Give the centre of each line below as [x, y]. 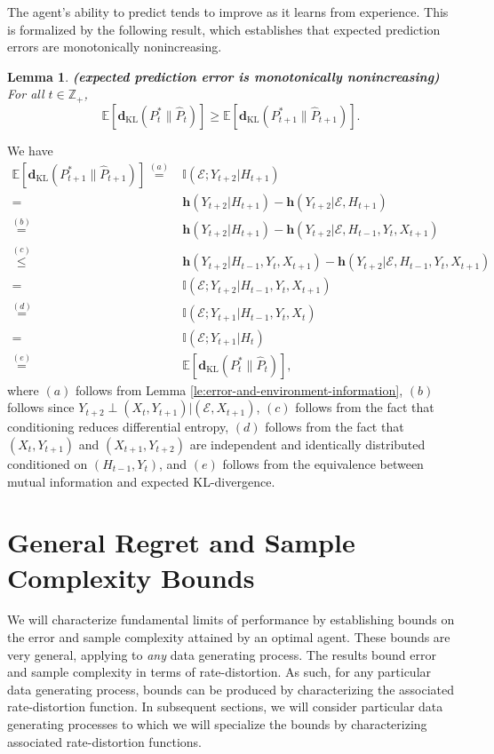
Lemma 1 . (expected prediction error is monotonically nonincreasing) [223, 76]
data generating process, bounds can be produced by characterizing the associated [231, 689]
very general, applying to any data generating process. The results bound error [222, 654]
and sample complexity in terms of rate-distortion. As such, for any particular [219, 672]
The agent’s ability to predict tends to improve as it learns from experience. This [228, 12]
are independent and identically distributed [307, 444]
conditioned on [48, 463]
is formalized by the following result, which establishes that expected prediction [224, 29]
